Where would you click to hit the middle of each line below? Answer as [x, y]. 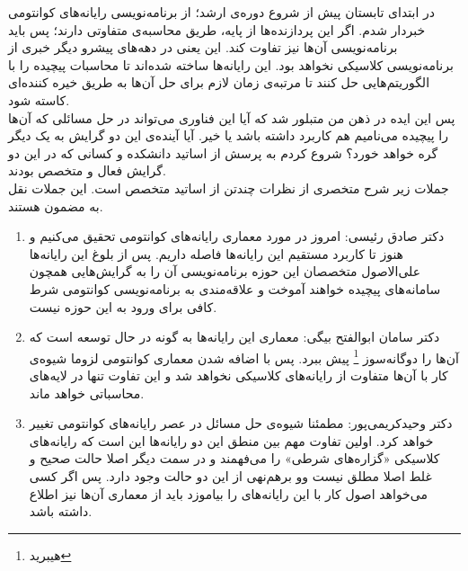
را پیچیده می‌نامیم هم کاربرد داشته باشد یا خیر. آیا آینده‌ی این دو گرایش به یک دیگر [228, 135]
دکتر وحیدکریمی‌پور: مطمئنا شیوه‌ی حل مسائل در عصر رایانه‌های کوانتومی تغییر [241, 423]
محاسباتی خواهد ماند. [87, 393]
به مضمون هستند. [56, 205]
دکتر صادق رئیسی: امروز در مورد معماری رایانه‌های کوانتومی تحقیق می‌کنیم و [237, 236]
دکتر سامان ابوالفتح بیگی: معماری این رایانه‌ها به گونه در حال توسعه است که [234, 337]
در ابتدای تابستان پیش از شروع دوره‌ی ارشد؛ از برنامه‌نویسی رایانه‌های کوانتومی [221, 12]
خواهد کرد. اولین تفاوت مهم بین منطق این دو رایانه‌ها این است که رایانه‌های [231, 440]
